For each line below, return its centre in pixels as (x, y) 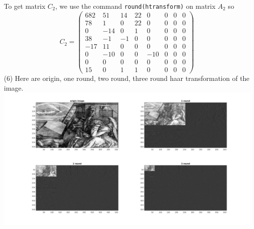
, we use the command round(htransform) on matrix (136, 6)
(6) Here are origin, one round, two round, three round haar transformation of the (127, 78)
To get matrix (25, 6)
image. (14, 87)
